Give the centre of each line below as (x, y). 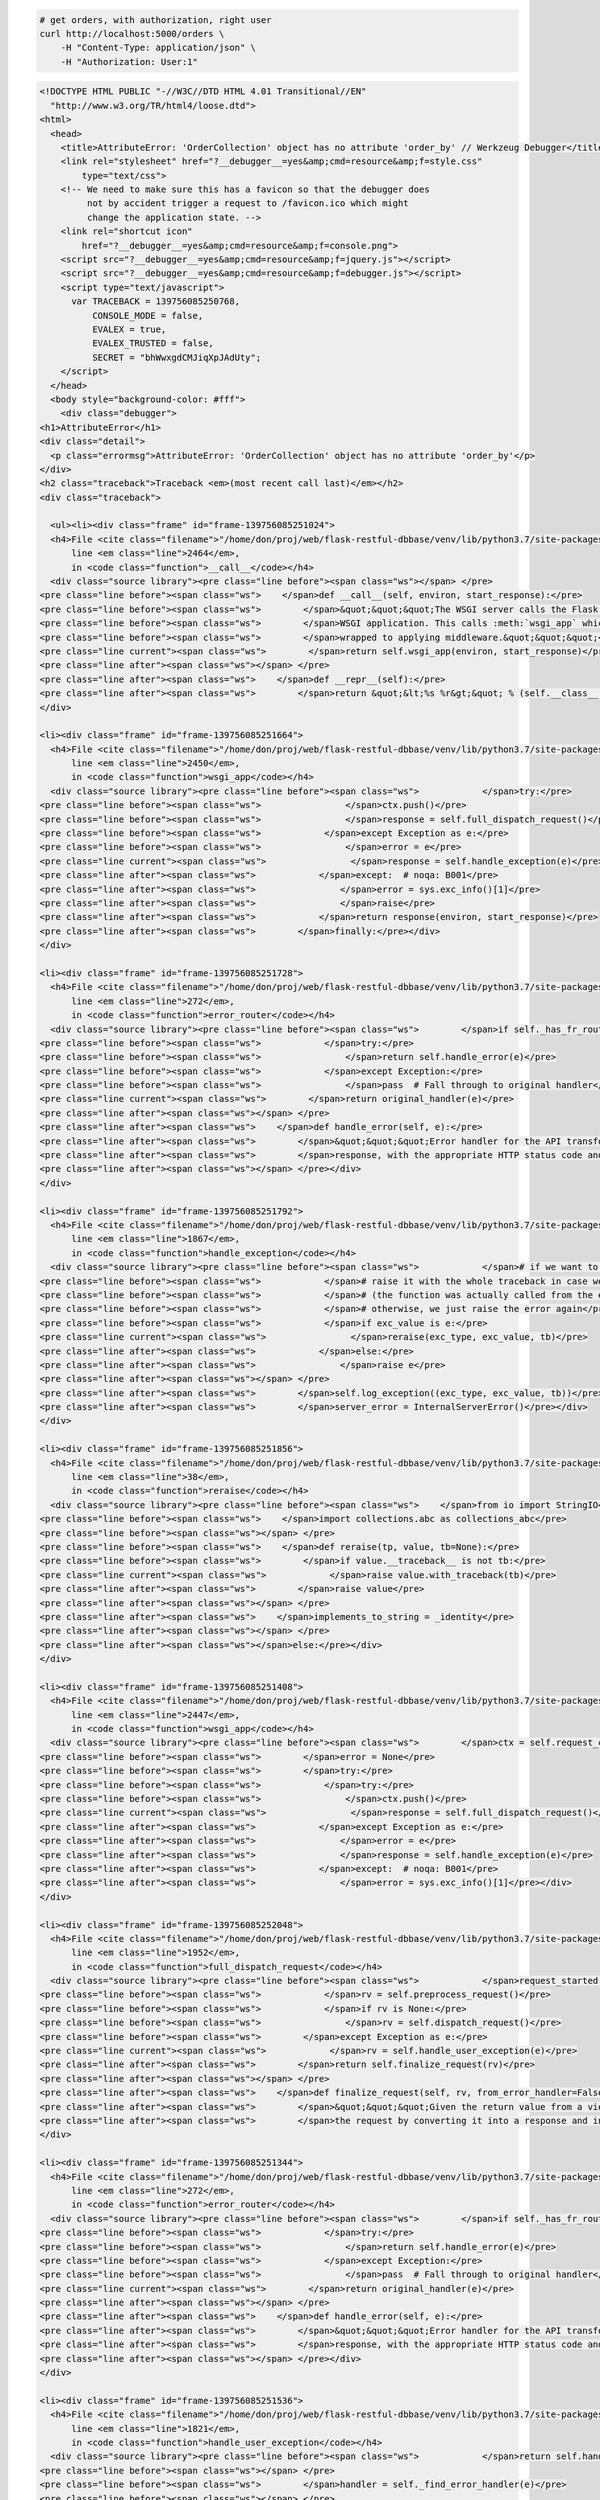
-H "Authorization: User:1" (129, 61)
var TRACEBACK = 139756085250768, (155, 301)
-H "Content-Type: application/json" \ (158, 48)
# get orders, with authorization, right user (155, 19)
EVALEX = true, (129, 329)
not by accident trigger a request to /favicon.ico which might (247, 203)
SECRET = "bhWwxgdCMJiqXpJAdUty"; (176, 357)
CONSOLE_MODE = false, (147, 315)
